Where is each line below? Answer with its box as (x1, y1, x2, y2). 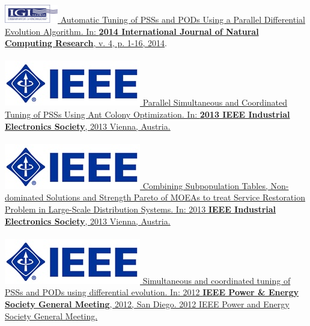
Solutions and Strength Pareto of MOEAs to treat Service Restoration (46, 191, 305, 204)
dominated (5, 191, 44, 204)
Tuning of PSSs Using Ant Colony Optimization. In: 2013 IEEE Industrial (5, 107, 290, 120)
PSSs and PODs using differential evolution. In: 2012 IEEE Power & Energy (5, 286, 299, 298)
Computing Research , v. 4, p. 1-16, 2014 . (5, 37, 167, 49)
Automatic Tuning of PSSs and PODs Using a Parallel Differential (60, 13, 305, 25)
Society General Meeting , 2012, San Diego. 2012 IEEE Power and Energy (5, 297, 290, 310)
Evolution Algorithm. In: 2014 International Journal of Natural (5, 25, 259, 37)
